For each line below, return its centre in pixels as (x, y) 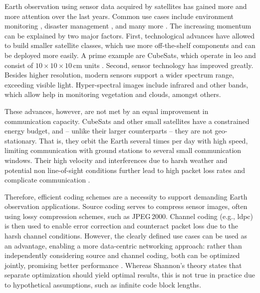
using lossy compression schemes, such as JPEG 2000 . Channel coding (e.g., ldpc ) (129, 216)
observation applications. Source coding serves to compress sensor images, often (126, 206)
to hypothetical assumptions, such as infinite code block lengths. (103, 285)
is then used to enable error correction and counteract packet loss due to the (121, 226)
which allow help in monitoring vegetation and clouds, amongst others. (113, 94)
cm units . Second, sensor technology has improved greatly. (163, 65)
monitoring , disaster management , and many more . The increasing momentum (128, 26)
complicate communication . (47, 180)
